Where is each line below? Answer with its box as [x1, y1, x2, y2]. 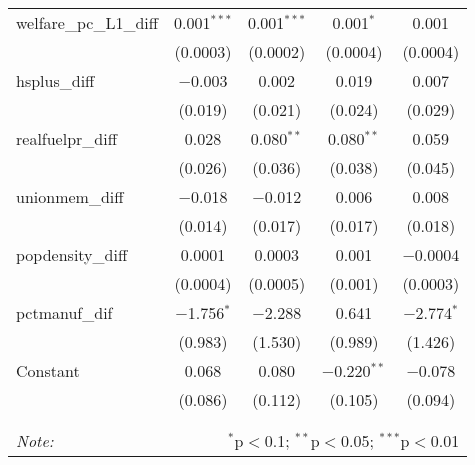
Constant [16, 359, 80, 382]
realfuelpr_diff [16, 127, 118, 150]
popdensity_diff [16, 243, 128, 266]
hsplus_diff [16, 69, 95, 92]
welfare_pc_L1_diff [16, 11, 159, 34]
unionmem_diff [16, 185, 124, 208]
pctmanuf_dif [16, 301, 113, 324]
